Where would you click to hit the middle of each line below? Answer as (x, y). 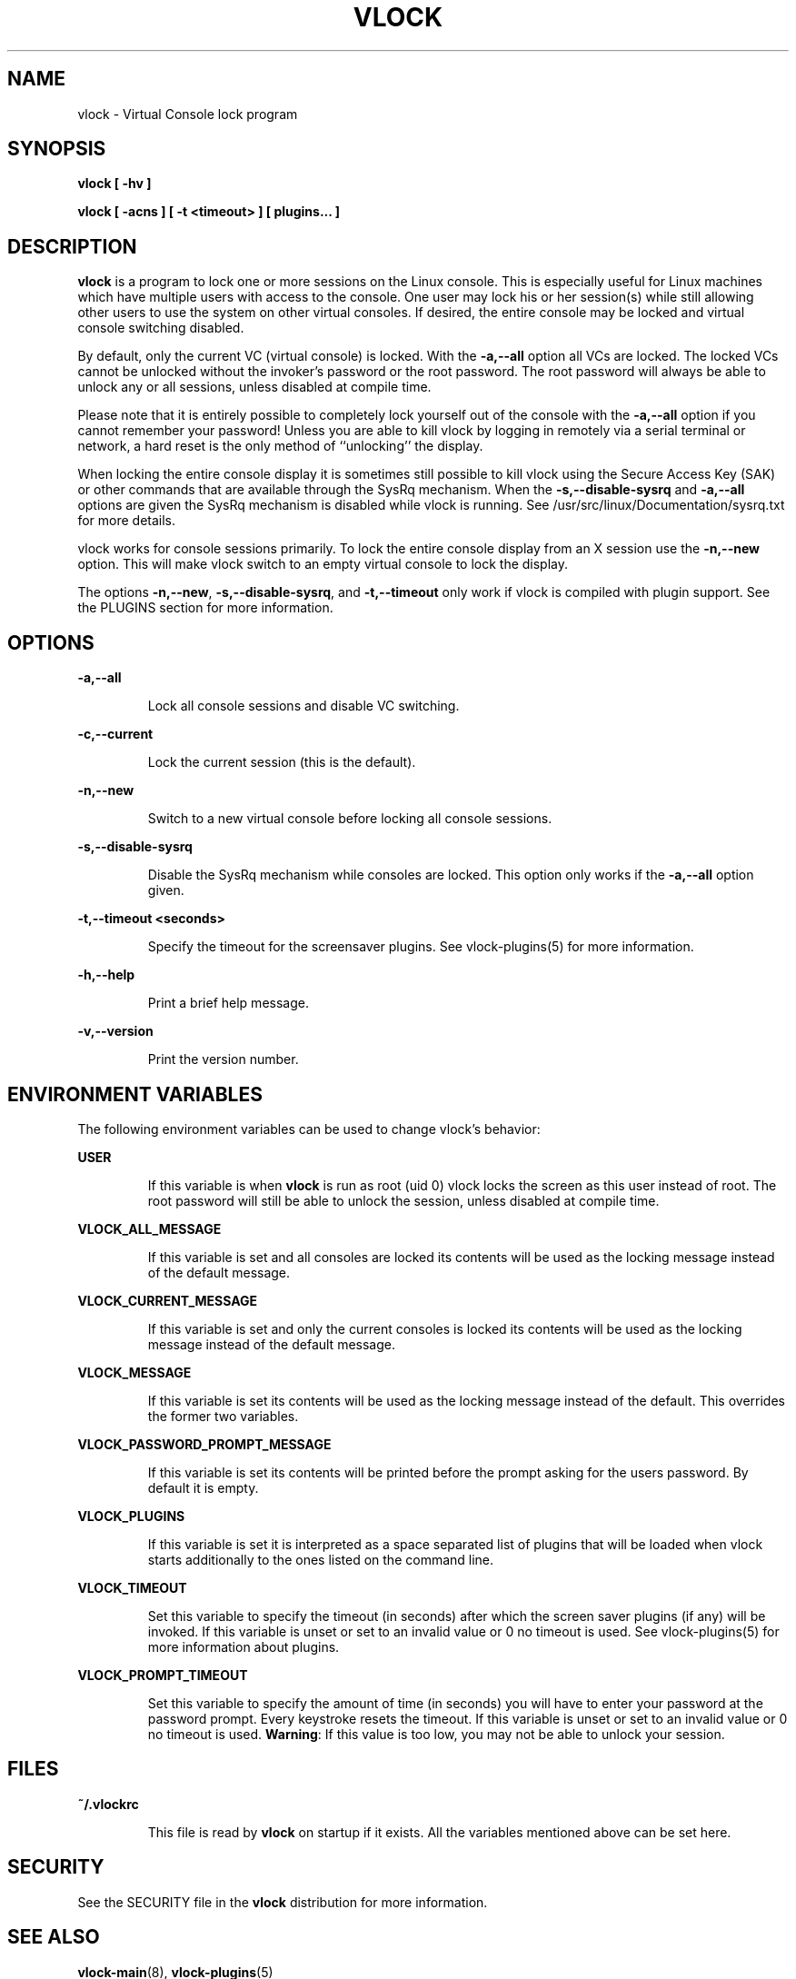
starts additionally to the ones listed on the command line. (321, 1559)
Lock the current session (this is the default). (282, 762)
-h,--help (106, 975)
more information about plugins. (244, 1646)
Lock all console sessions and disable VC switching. (303, 706)
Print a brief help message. (228, 1003)
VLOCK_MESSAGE (134, 1372)
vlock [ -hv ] (114, 184)
